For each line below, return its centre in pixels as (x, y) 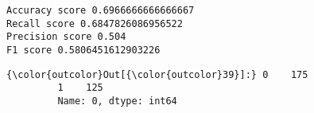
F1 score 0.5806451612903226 (83, 50)
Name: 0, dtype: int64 (117, 101)
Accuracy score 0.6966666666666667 (101, 10)
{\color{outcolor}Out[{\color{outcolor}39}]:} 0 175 (157, 74)
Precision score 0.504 (66, 37)
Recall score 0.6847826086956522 (95, 23)
